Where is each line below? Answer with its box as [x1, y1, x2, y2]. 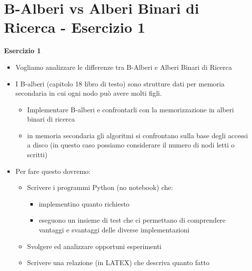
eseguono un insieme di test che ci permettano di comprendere [39, 215, 226, 225]
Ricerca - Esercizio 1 [4, 17, 145, 37]
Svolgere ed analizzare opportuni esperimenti [27, 241, 162, 251]
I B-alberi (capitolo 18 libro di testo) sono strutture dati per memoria [15, 78, 225, 88]
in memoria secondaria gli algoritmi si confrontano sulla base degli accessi [27, 130, 248, 140]
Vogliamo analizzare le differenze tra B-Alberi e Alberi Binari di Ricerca [15, 62, 232, 72]
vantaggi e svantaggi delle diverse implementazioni [39, 225, 190, 235]
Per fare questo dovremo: [15, 166, 91, 176]
